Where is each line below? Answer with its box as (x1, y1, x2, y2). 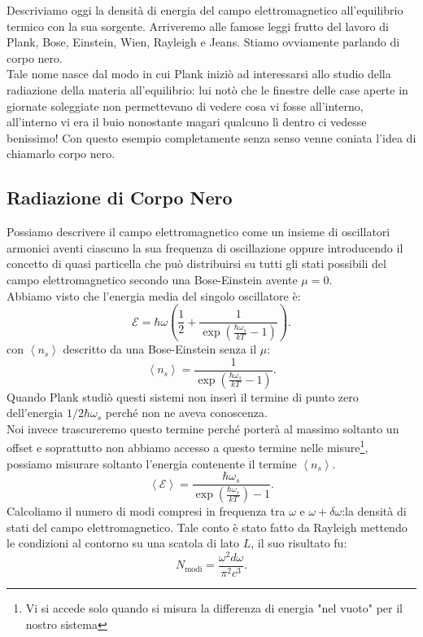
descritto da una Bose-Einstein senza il (63, 340, 257, 358)
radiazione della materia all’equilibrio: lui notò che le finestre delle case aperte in (7, 81, 408, 98)
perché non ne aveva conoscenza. (105, 404, 268, 421)
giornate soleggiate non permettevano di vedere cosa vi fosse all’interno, (7, 97, 364, 114)
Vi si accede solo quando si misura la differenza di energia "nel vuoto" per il (25, 600, 403, 616)
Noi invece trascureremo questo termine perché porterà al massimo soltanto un (7, 420, 399, 437)
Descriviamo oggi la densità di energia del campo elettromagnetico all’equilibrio (7, 2, 403, 18)
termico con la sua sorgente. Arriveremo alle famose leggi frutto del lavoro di (7, 17, 389, 34)
